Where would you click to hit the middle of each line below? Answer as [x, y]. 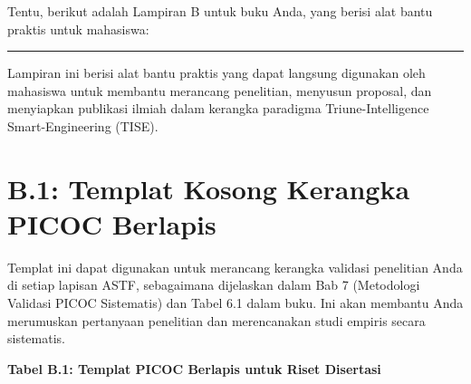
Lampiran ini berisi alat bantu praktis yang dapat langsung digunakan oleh [216, 73]
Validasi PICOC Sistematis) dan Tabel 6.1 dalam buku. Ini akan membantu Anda [235, 303]
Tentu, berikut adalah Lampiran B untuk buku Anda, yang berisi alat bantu [220, 11]
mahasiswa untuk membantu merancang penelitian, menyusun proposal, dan [220, 90]
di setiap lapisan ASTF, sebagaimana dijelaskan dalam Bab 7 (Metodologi [214, 285]
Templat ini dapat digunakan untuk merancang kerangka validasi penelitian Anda [235, 267]
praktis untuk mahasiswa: [78, 29]
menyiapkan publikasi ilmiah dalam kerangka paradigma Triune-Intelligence [218, 108]
